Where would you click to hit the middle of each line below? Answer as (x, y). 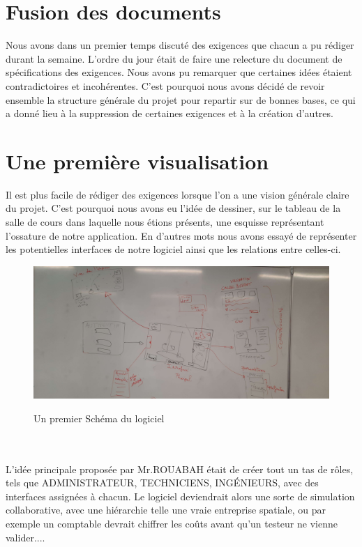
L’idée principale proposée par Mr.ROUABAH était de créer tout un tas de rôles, (180, 469)
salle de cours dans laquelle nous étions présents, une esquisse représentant (165, 222)
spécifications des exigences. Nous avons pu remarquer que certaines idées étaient (179, 72)
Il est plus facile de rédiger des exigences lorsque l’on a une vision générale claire (178, 194)
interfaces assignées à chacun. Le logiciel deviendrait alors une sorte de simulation (180, 496)
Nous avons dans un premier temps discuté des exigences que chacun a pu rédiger (180, 45)
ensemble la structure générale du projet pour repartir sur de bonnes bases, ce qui (181, 99)
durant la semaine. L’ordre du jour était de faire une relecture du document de (174, 58)
